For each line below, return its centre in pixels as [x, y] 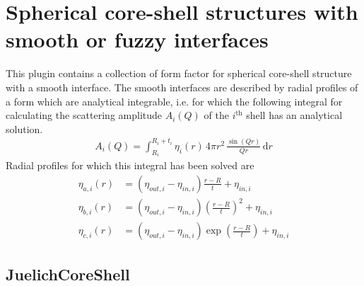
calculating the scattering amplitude [84, 115]
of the [216, 115]
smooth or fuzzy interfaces [137, 39]
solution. [24, 128]
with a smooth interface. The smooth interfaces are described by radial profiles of [182, 87]
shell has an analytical [294, 115]
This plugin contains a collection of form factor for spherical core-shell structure [179, 73]
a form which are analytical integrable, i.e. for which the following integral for [174, 101]
